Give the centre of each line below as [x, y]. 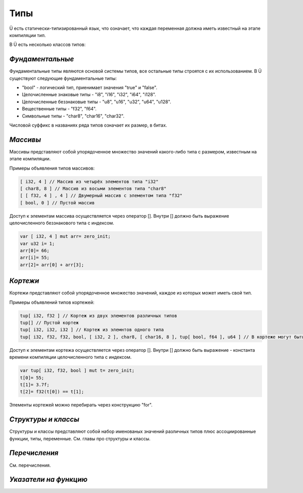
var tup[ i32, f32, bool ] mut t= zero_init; [77, 371]
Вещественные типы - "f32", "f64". [59, 109]
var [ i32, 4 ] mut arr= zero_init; [65, 236]
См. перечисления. [30, 465]
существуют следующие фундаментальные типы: [63, 78]
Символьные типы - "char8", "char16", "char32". [73, 116]
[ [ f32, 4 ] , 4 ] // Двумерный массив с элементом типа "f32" [101, 196]
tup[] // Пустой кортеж [49, 323]
